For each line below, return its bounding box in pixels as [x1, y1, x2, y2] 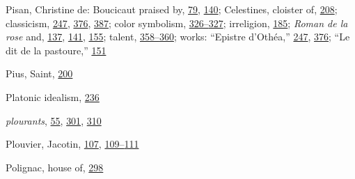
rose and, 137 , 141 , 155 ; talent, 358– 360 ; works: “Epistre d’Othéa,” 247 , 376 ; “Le [6, 29, 350, 44]
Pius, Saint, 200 [6, 66, 73, 81]
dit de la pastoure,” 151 [6, 42, 106, 57]
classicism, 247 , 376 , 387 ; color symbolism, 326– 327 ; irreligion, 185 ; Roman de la [6, 15, 348, 30]
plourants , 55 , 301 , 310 [6, 113, 102, 127]
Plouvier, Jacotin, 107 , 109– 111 [6, 137, 139, 151]
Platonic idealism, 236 [6, 89, 100, 104]
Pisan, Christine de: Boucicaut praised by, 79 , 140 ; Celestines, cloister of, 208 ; [6, 2, 338, 16]
